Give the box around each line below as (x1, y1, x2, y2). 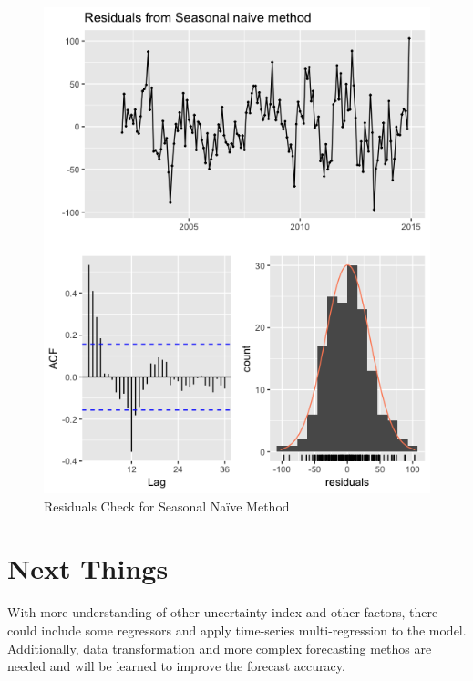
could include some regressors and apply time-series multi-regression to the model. (7, 620, 467, 639)
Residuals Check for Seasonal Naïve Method (44, 496, 290, 515)
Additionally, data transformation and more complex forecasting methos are (7, 638, 432, 657)
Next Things (7, 550, 169, 587)
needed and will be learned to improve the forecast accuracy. (7, 656, 345, 676)
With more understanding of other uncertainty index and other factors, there (7, 603, 438, 622)
